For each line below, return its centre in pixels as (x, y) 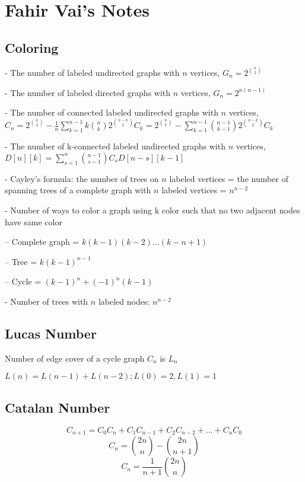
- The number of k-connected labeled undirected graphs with (115, 146)
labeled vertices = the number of (229, 178)
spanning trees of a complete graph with (78, 190)
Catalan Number (58, 407)
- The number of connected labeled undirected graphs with (112, 112)
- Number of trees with (47, 301)
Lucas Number (51, 333)
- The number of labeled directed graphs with (88, 92)
